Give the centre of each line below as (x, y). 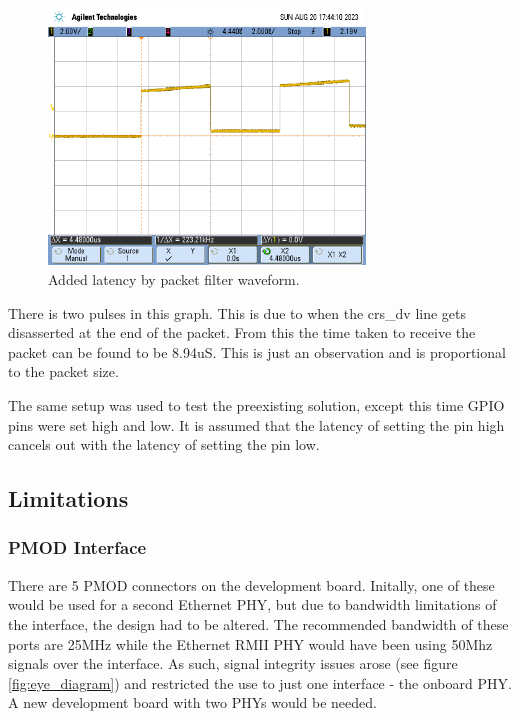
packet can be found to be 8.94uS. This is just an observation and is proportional (257, 351)
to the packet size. (63, 371)
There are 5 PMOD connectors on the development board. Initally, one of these (251, 584)
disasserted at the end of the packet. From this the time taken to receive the (242, 332)
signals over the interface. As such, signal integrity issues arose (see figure (233, 663)
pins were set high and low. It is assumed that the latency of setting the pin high (256, 424)
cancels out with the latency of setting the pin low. (164, 444)
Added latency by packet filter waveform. (174, 279)
